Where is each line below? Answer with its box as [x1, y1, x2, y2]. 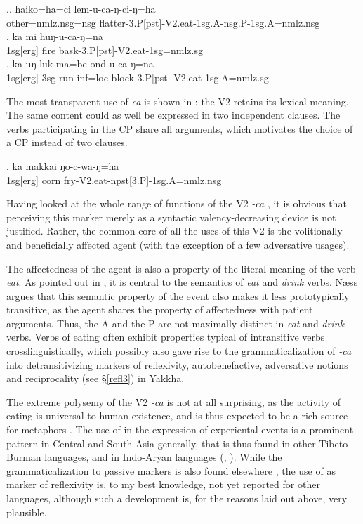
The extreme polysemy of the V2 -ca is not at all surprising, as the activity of [6, 394, 341, 409]
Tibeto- [319, 435, 351, 450]
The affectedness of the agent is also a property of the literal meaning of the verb [6, 261, 356, 275]
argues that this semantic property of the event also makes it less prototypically [6, 288, 350, 303]
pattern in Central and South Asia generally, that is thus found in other [6, 435, 316, 450]
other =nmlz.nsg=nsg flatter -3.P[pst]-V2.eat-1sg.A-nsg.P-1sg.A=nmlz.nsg [6, 15, 320, 30]
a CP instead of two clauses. [6, 135, 128, 150]
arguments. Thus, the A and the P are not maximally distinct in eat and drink [6, 315, 345, 330]
